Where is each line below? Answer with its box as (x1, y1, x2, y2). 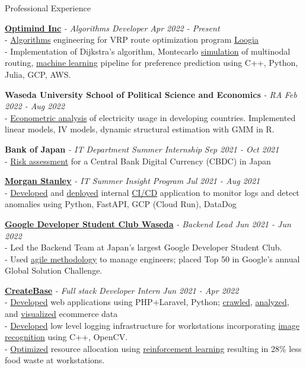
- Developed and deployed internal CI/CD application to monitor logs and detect (5, 186, 299, 198)
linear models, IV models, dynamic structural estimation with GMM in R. (5, 123, 275, 135)
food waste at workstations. (5, 354, 105, 366)
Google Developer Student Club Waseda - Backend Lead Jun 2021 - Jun (5, 217, 291, 230)
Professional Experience (5, 2, 91, 14)
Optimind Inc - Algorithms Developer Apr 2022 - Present (5, 21, 220, 34)
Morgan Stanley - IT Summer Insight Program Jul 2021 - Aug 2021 (5, 175, 260, 187)
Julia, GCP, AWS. (5, 68, 71, 80)
